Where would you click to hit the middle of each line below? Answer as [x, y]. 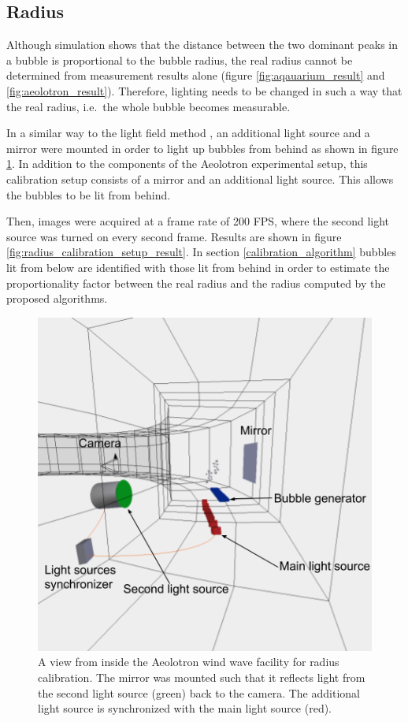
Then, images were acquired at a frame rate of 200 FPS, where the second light [198, 221]
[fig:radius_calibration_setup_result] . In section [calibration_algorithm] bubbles [201, 252]
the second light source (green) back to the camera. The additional [199, 692]
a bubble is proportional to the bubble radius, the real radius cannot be [180, 60]
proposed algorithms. [57, 298]
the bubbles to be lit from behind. [89, 194]
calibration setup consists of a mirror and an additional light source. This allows [200, 179]
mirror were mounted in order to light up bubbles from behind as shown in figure [202, 148]
